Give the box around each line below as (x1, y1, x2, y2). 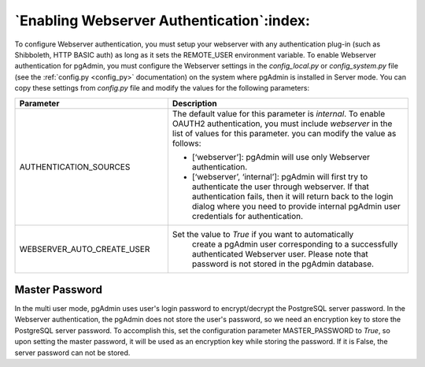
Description (172, 98, 217, 109)
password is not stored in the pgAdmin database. (191, 258, 374, 269)
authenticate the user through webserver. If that (191, 181, 370, 192)
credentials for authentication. (191, 210, 303, 221)
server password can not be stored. (14, 347, 131, 358)
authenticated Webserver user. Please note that (191, 248, 369, 259)
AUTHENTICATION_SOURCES (19, 161, 131, 172)
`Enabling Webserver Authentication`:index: (14, 12, 311, 29)
